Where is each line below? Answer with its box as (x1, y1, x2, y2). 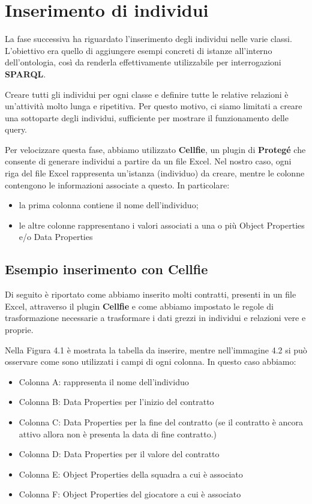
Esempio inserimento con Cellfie (5, 260, 208, 278)
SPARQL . (5, 67, 46, 80)
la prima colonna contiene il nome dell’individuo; (19, 199, 199, 211)
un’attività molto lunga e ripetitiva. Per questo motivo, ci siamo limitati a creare (5, 100, 302, 112)
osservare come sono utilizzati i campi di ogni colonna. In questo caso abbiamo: (5, 355, 296, 368)
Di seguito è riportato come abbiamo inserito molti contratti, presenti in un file (5, 288, 296, 301)
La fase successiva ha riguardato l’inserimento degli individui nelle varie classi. (5, 32, 292, 45)
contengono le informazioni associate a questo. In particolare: (5, 178, 230, 191)
